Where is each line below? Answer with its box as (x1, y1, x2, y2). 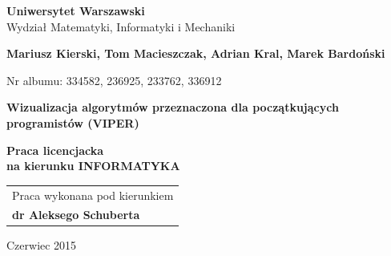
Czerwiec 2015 (6, 237, 77, 254)
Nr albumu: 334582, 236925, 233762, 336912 (6, 71, 222, 88)
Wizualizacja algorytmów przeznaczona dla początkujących (6, 99, 339, 116)
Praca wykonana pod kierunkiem (12, 186, 174, 203)
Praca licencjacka (6, 141, 104, 158)
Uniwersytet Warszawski (6, 2, 145, 18)
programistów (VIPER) (6, 114, 139, 131)
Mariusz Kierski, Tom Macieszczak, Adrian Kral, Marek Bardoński (6, 45, 385, 62)
